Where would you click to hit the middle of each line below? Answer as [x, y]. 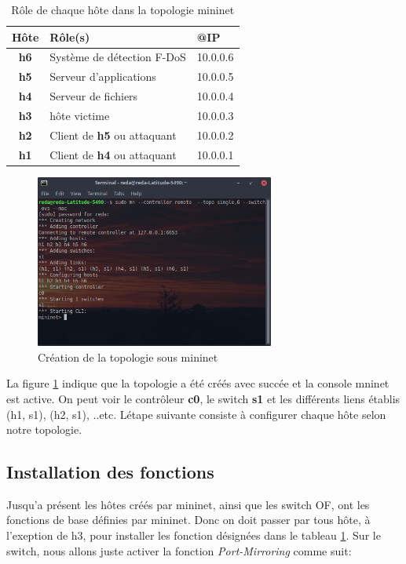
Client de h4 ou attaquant [113, 154]
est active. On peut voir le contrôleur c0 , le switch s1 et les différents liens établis [203, 398]
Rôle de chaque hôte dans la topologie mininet [123, 9]
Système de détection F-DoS [118, 57]
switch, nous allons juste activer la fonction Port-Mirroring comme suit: [179, 550]
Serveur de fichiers [94, 96]
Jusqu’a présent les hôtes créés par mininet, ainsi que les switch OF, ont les [188, 504]
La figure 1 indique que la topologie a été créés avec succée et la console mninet [198, 383]
